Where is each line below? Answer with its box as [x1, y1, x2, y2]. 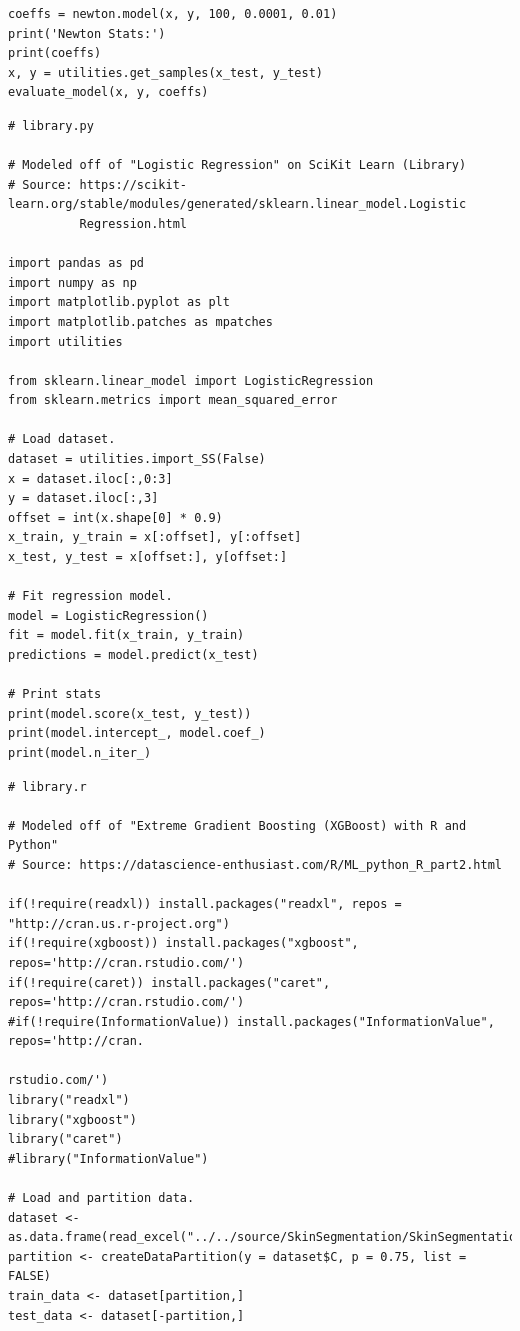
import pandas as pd [8, 256, 145, 271]
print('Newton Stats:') [8, 26, 166, 41]
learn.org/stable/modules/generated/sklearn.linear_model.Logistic [8, 197, 467, 212]
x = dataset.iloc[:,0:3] [8, 471, 173, 486]
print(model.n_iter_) [8, 745, 152, 760]
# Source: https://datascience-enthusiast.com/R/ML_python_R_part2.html [8, 857, 502, 872]
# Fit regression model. [8, 589, 173, 604]
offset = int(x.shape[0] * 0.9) [8, 510, 223, 525]
